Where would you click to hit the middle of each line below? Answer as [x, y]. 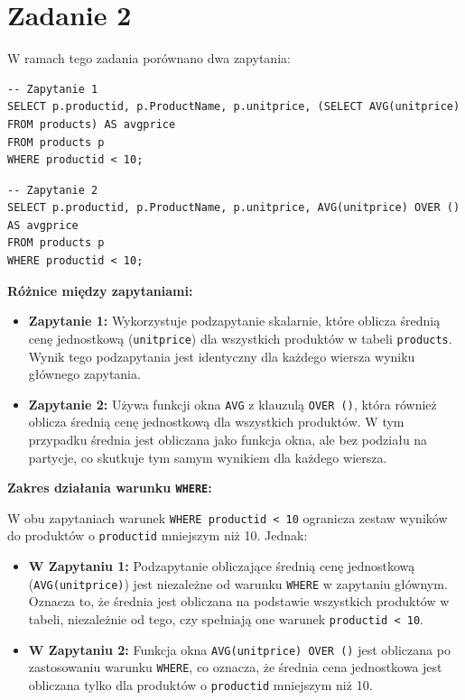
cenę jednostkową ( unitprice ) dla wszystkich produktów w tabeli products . [240, 338]
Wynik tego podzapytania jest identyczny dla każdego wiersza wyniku [222, 356]
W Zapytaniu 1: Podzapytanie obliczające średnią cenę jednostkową [222, 566]
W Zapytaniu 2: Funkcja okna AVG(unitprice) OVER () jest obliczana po [239, 649]
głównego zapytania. [84, 374]
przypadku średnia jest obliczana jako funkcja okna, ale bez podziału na [228, 439]
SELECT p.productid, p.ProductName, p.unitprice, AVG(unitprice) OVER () [234, 208]
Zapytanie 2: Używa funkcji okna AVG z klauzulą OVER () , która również [232, 404]
